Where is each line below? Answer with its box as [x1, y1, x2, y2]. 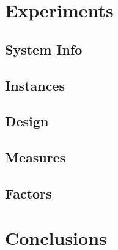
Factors [5, 183, 52, 202]
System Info [5, 39, 83, 58]
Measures [5, 148, 66, 167]
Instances [5, 75, 65, 94]
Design [5, 112, 49, 131]
